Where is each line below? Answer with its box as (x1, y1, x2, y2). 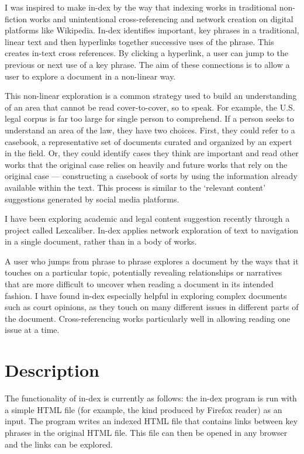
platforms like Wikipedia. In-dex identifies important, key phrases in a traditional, (5, 24, 299, 36)
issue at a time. (5, 324, 60, 336)
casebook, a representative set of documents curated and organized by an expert (5, 135, 292, 147)
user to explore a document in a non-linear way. (5, 70, 176, 82)
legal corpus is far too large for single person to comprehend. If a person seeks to (5, 112, 294, 125)
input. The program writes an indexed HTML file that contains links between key (5, 415, 298, 427)
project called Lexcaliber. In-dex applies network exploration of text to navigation (5, 223, 299, 236)
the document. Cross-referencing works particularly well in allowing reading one (5, 312, 291, 324)
